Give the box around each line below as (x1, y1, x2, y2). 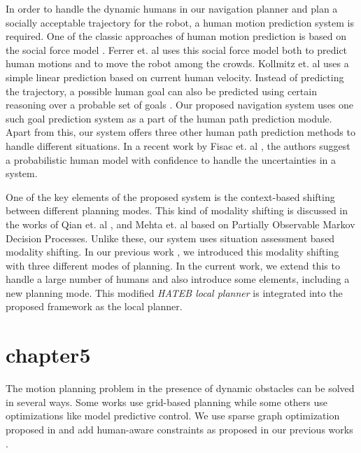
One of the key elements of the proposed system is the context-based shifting (6, 189, 335, 204)
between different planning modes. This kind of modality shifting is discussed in (6, 203, 348, 218)
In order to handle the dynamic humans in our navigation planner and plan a (6, 1, 338, 15)
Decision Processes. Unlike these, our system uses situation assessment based (6, 230, 335, 245)
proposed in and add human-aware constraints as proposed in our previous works (6, 421, 353, 436)
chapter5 (6, 340, 91, 369)
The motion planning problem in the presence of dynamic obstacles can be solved (6, 381, 355, 396)
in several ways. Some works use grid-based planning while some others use (6, 394, 328, 409)
